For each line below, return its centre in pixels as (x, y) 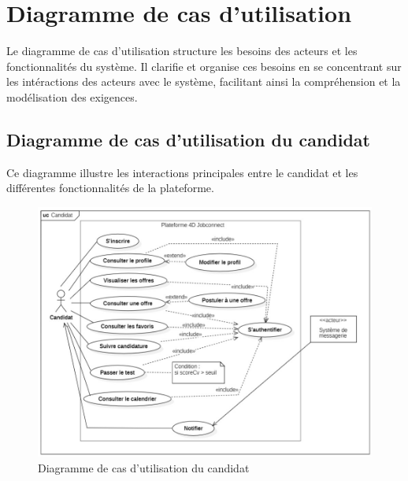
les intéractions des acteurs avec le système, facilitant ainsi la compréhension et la (204, 81)
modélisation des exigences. (72, 96)
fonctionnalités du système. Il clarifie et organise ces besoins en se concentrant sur (204, 66)
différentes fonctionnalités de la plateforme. (110, 188)
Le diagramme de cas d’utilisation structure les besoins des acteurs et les (182, 51)
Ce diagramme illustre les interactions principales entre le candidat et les (182, 172)
